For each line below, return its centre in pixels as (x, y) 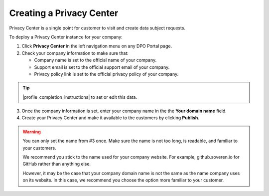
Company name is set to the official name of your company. (95, 60)
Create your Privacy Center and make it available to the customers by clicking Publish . (110, 118)
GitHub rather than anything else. (57, 164)
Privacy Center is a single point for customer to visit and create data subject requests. (97, 28)
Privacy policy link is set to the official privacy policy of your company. (106, 74)
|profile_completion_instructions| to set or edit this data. (80, 97)
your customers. (40, 148)
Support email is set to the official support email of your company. (102, 67)
